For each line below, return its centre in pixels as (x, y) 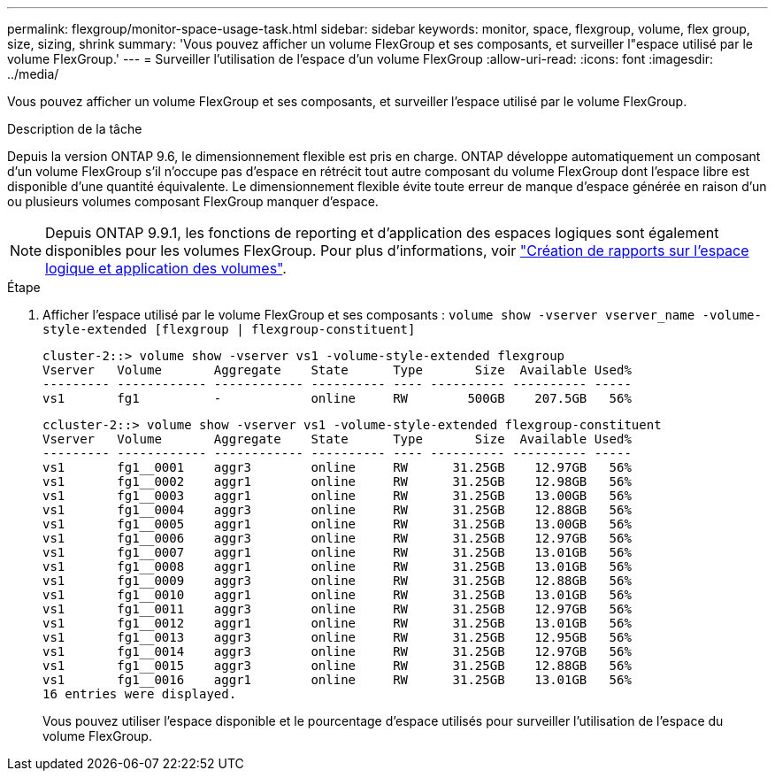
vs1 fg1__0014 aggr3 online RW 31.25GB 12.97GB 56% (337, 651)
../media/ (33, 74)
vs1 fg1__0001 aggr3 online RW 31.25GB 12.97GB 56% (337, 467)
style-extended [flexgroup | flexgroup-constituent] (229, 329)
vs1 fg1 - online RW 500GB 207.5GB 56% (337, 398)
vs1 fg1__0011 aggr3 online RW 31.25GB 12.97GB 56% (337, 609)
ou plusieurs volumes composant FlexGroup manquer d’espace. (193, 201)
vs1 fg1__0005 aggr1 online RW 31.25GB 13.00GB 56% (337, 524)
